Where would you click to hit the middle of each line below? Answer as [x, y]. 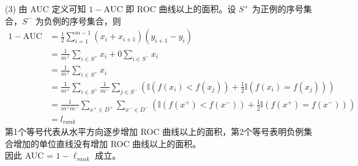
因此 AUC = [29, 155]
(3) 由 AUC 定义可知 [46, 9]
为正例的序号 [278, 9]
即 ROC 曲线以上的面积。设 [181, 9]
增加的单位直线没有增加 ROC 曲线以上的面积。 [107, 143]
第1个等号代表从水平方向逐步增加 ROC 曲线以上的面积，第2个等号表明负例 [155, 132]
